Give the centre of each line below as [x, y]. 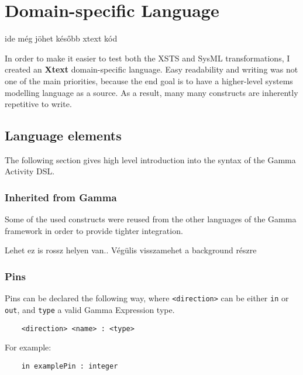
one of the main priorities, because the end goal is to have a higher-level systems [149, 80]
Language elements [63, 135]
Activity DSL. [30, 171]
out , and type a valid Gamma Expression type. [90, 309]
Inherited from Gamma [61, 197]
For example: [28, 347]
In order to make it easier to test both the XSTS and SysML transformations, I [147, 58]
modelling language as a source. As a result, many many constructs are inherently [151, 92]
